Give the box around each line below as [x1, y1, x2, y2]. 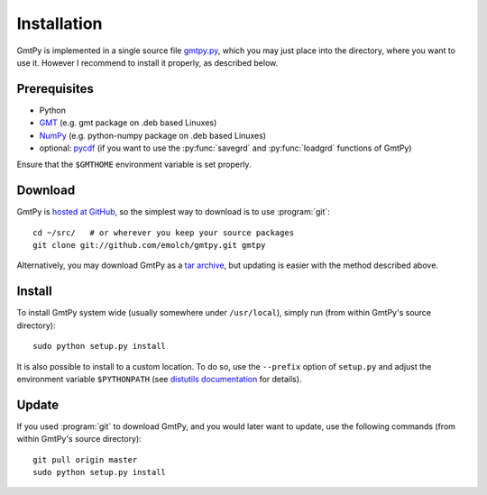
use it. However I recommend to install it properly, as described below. [16, 57, 279, 68]
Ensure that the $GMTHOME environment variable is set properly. [16, 159, 252, 170]
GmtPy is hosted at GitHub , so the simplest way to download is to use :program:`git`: [16, 206, 331, 217]
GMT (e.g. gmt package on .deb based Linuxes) [39, 117, 217, 128]
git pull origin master [32, 454, 138, 464]
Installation [16, 14, 103, 33]
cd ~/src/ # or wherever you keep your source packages [32, 227, 295, 238]
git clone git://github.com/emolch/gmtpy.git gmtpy [32, 240, 266, 251]
